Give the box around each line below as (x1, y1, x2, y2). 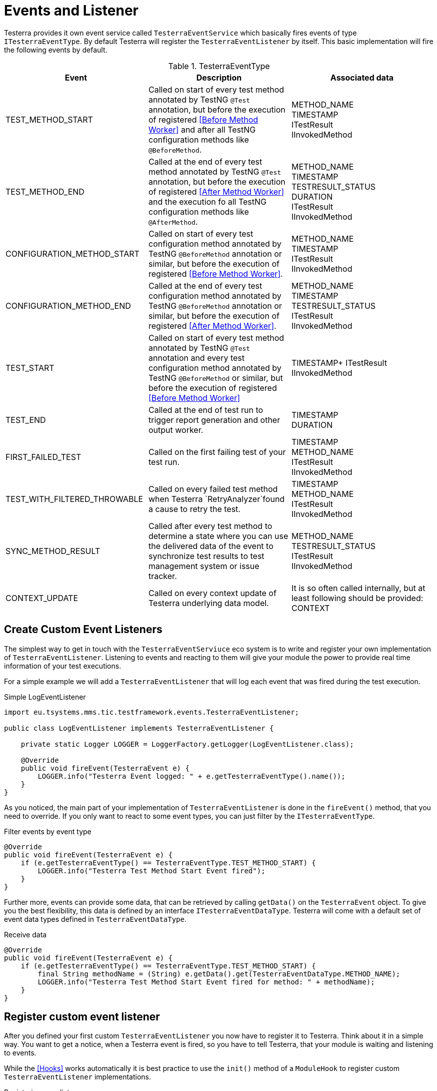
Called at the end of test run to (148, 404, 263, 415)
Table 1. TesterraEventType (168, 61, 270, 71)
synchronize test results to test (148, 551, 264, 561)
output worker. (148, 424, 203, 435)
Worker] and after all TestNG (148, 124, 256, 135)
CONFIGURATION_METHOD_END (5, 300, 131, 311)
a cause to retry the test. (148, 503, 240, 514)
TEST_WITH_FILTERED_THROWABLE (5, 493, 143, 504)
